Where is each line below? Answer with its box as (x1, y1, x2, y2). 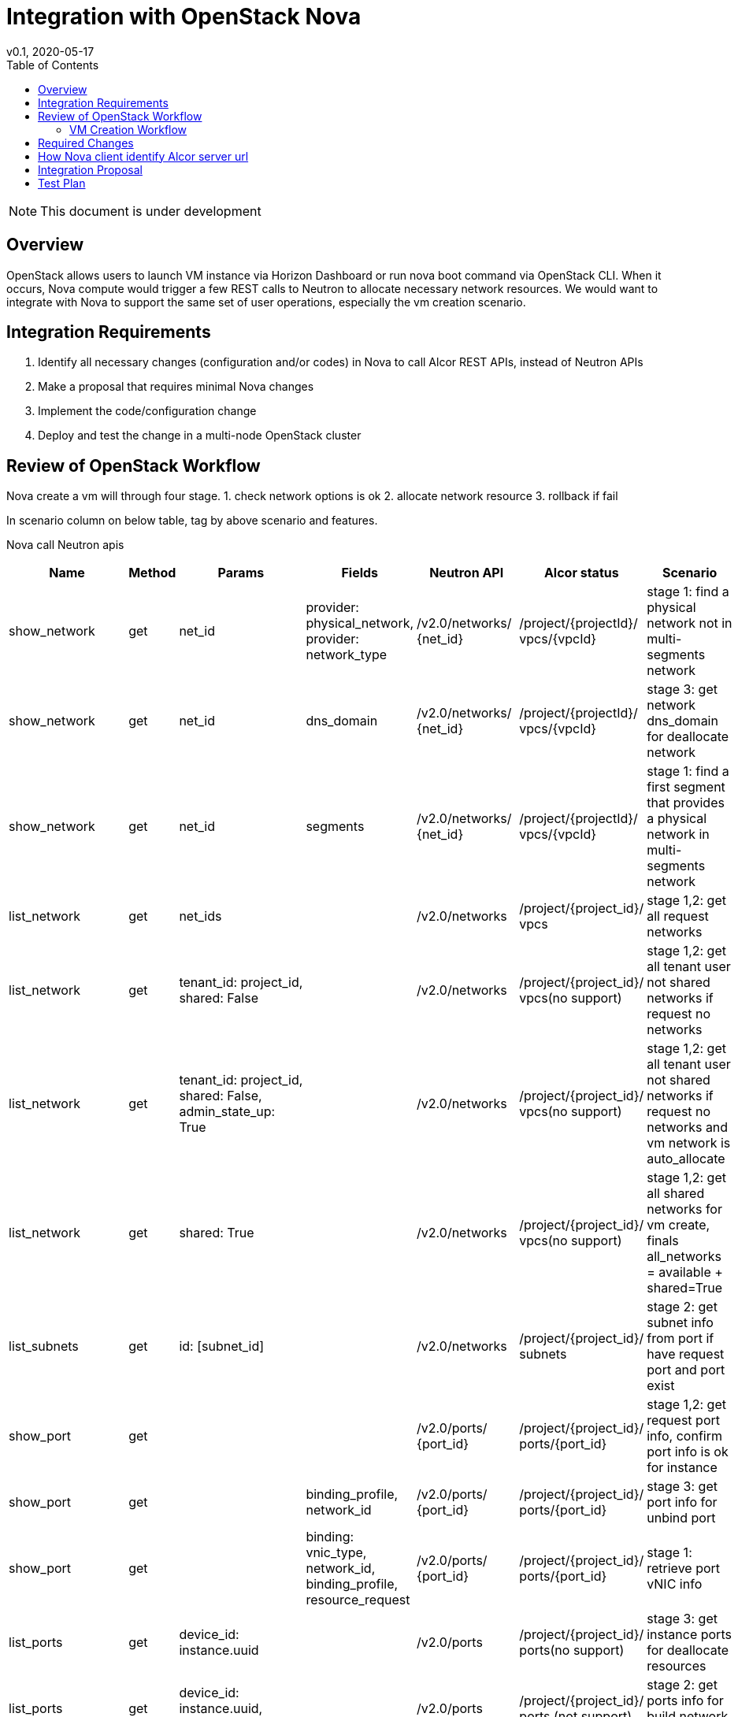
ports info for (647, 1693, 724, 1709)
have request (647, 1346, 725, 1363)
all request (647, 908, 709, 925)
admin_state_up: (179, 1103, 276, 1120)
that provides (647, 795, 725, 811)
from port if (647, 1330, 714, 1347)
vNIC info (647, 1576, 703, 1593)
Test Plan (38, 176, 86, 190)
